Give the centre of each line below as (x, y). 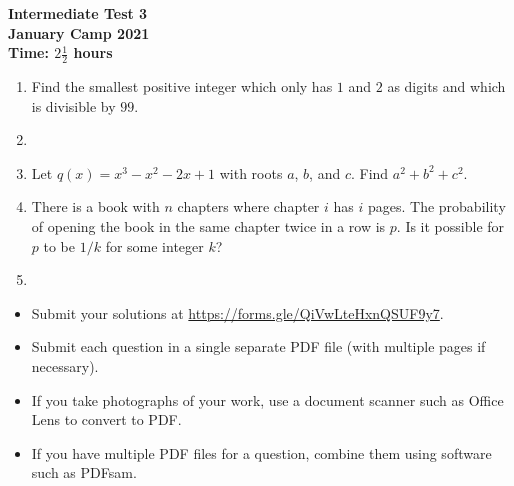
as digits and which (446, 86)
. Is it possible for (450, 225)
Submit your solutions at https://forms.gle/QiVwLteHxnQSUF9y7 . (237, 312)
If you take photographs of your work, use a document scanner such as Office (267, 399)
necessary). (65, 365)
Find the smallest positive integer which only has (182, 86)
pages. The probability (436, 206)
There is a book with (95, 206)
